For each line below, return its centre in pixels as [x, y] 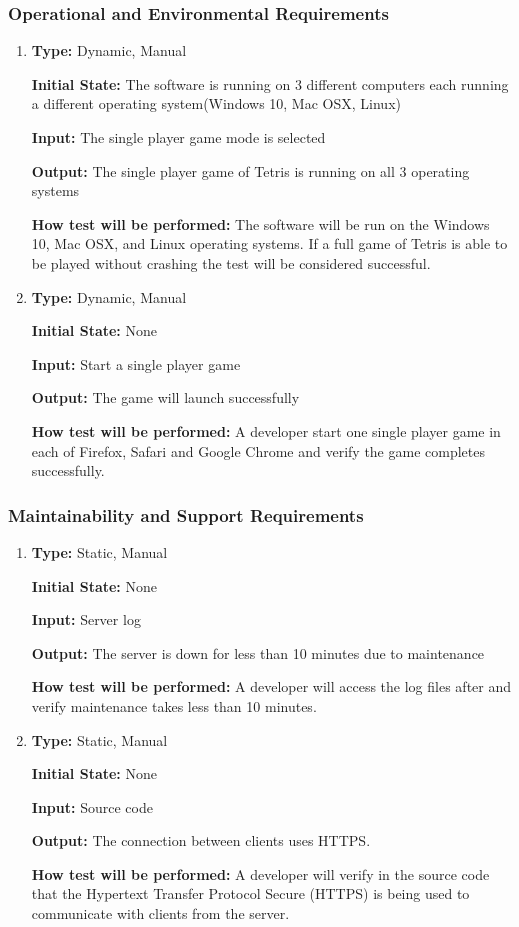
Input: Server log [86, 619]
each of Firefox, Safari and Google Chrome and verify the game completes [258, 450]
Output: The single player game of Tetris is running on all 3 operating [250, 170]
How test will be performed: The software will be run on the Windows [260, 223]
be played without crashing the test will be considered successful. [231, 262]
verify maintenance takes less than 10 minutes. [174, 705]
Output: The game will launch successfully [165, 397]
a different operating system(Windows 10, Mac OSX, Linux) [216, 103]
